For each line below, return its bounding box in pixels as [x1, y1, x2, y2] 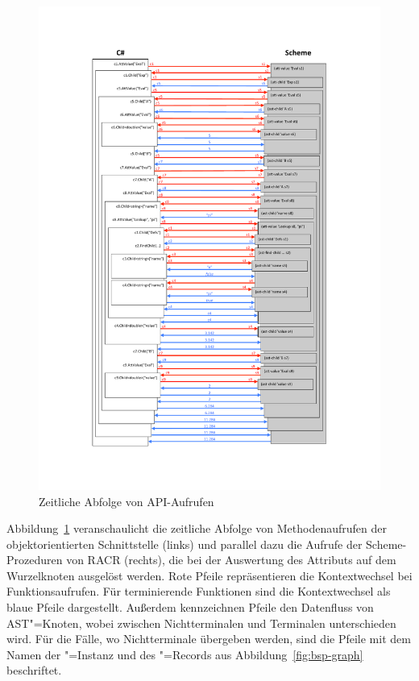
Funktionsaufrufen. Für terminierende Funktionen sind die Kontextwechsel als [6, 583, 391, 600]
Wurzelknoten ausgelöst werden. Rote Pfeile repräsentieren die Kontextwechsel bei [6, 567, 413, 583]
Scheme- [366, 535, 407, 552]
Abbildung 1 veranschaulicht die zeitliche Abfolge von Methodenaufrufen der [6, 520, 387, 537]
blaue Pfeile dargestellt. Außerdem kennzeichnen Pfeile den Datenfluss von [6, 599, 374, 616]
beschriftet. [6, 662, 62, 679]
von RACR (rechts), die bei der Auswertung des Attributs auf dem [66, 551, 396, 568]
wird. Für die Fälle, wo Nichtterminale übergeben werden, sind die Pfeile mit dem [6, 630, 411, 647]
